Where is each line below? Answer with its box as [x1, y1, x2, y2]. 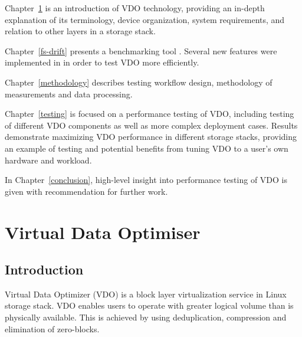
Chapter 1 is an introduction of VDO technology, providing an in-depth [5, 2, 265, 14]
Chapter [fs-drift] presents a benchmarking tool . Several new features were [5, 44, 277, 57]
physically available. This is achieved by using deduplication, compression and [5, 311, 287, 323]
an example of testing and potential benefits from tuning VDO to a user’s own [5, 142, 288, 154]
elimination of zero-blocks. [5, 322, 100, 335]
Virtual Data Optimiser [5, 220, 201, 244]
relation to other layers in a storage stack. [5, 25, 156, 37]
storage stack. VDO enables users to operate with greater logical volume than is [5, 299, 294, 312]
